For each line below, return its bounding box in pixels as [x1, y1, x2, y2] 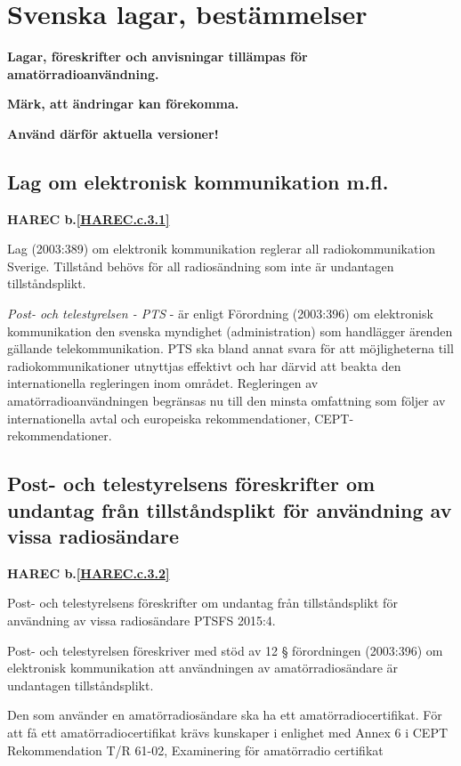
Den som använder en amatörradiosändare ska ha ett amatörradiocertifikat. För [7, 706, 442, 724]
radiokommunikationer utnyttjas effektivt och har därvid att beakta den [7, 356, 401, 375]
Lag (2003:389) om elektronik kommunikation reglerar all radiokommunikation [7, 239, 436, 258]
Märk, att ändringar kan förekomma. [7, 94, 239, 113]
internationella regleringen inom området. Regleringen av [7, 374, 319, 392]
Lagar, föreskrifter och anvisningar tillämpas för [7, 47, 308, 66]
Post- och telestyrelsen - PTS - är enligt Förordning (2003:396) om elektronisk [7, 304, 433, 323]
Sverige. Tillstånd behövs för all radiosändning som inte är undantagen [7, 256, 394, 275]
